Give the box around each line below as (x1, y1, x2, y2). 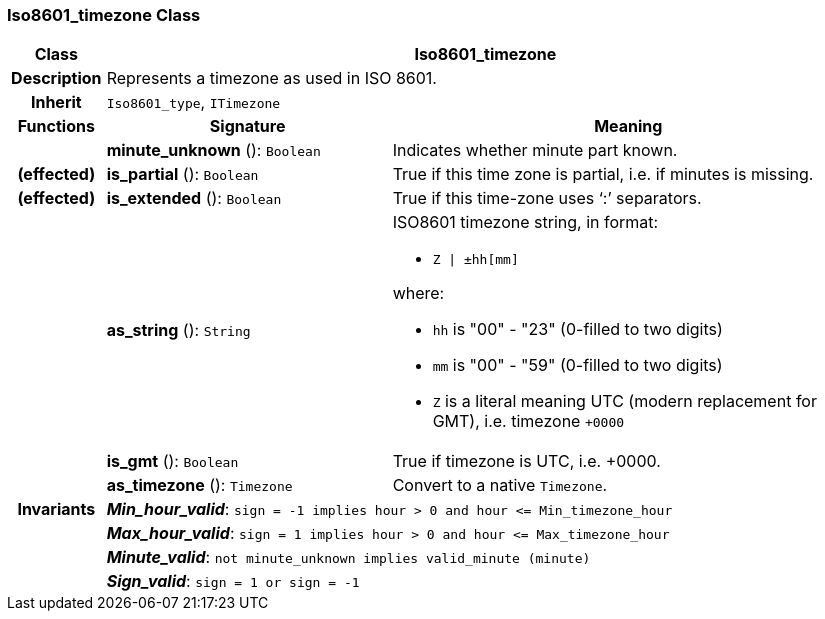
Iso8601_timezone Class (7, 5, 201, 25)
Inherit (30, 92, 82, 113)
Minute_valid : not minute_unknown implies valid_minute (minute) (106, 547, 591, 568)
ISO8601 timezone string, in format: (392, 212, 659, 233)
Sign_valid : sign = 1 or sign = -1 (106, 571, 360, 592)
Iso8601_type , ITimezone (106, 92, 281, 113)
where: (392, 283, 445, 304)
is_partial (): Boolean (106, 164, 259, 185)
